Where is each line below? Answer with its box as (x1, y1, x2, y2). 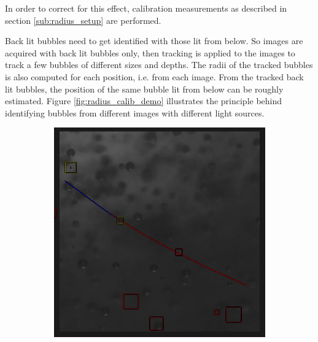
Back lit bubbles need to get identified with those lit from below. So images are (5, 34, 303, 47)
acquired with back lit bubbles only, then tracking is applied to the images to (5, 46, 295, 59)
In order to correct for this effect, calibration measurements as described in (5, 2, 287, 14)
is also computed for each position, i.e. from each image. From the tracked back (5, 70, 304, 83)
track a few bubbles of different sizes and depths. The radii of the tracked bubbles (5, 58, 313, 71)
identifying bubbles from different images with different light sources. (5, 106, 265, 119)
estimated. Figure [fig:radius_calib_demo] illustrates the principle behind (5, 94, 282, 107)
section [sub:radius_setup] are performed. (5, 13, 161, 26)
